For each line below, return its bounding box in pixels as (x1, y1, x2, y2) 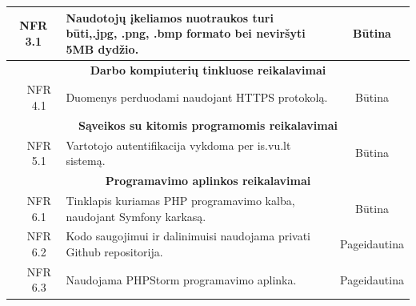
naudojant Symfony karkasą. (66, 207, 206, 224)
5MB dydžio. (66, 40, 139, 57)
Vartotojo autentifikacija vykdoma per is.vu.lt (66, 136, 291, 153)
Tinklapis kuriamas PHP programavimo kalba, (66, 191, 295, 208)
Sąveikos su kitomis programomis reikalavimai (78, 116, 338, 133)
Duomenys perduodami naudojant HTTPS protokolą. (66, 89, 328, 106)
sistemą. (66, 152, 106, 169)
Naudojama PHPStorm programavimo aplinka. (66, 271, 297, 288)
